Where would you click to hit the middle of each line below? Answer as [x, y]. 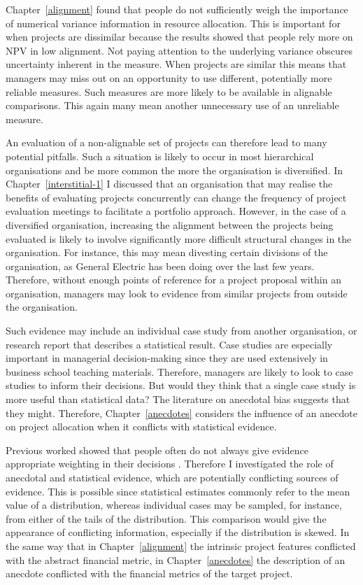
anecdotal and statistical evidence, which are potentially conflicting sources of [172, 477]
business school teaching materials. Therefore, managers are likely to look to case [179, 371]
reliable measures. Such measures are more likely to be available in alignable [169, 91]
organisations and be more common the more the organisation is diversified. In [175, 170]
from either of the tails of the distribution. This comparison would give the [166, 518]
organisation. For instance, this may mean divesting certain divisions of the [167, 252]
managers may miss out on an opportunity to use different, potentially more [169, 77]
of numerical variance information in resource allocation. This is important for [173, 23]
